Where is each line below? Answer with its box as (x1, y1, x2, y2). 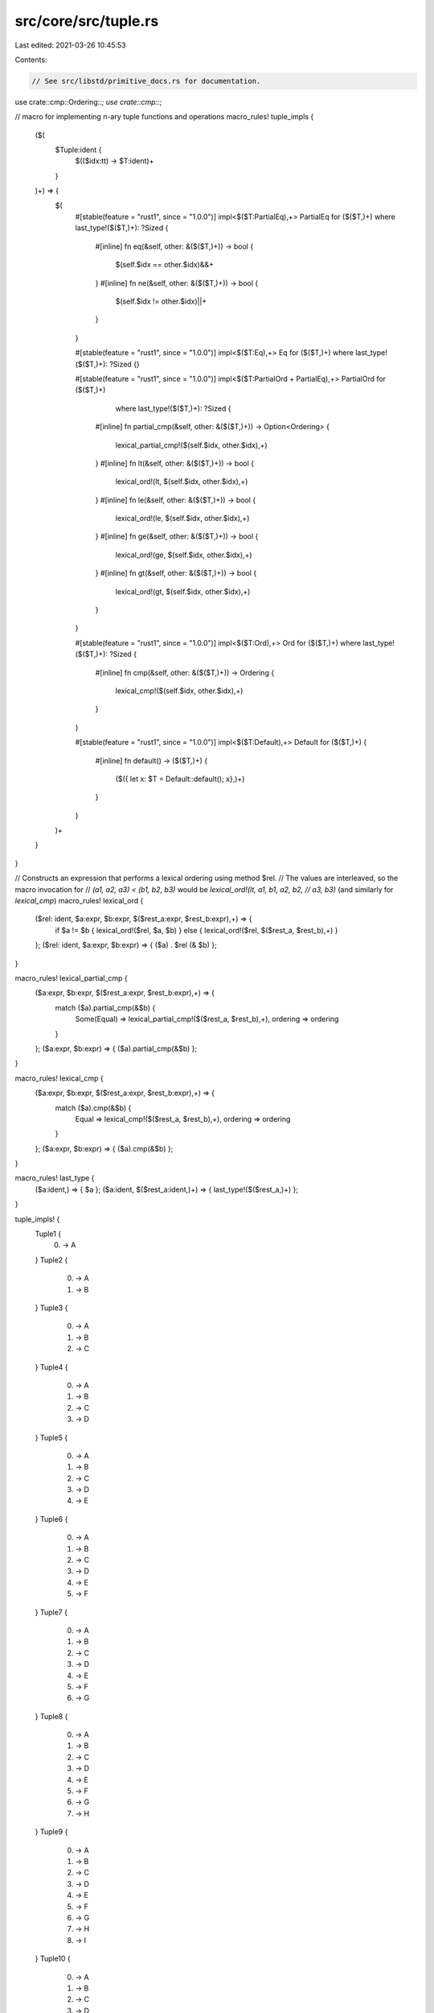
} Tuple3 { (35, 1303, 68, 1312)
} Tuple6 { (35, 1514, 68, 1523)
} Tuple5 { (35, 1432, 68, 1442)
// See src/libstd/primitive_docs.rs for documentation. (31, 76, 261, 85)
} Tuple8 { (35, 1711, 68, 1721)
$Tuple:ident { (55, 145, 102, 155)
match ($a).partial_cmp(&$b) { (55, 1002, 156, 1012)
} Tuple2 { (35, 1255, 68, 1264)
